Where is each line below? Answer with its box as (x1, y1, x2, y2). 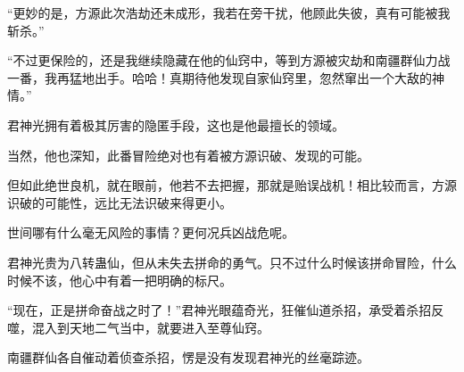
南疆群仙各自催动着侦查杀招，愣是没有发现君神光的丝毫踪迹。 (7, 348, 369, 367)
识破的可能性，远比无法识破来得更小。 (7, 193, 232, 211)
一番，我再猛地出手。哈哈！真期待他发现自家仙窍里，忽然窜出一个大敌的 (7, 68, 432, 87)
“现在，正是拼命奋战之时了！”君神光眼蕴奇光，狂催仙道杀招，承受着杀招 (7, 301, 432, 319)
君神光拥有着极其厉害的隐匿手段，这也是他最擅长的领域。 (7, 115, 344, 134)
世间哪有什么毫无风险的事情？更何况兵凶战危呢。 (7, 223, 294, 242)
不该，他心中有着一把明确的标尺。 (31, 270, 232, 289)
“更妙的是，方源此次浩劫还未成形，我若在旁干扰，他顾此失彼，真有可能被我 (7, 4, 451, 21)
